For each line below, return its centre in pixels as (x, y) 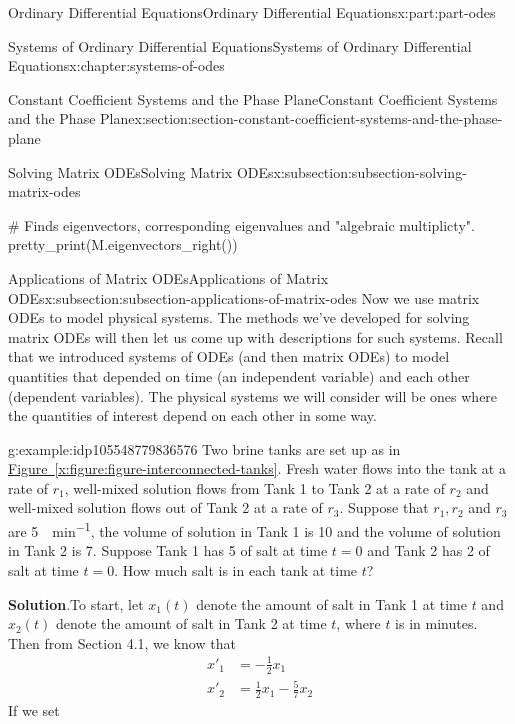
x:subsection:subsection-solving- (370, 171)
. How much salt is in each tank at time (236, 569)
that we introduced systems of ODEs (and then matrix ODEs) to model (229, 356)
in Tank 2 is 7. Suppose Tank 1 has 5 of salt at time (168, 550)
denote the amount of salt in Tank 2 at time (191, 623)
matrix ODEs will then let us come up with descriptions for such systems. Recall (255, 336)
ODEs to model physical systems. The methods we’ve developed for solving (239, 317)
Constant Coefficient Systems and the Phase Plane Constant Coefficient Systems (253, 98)
